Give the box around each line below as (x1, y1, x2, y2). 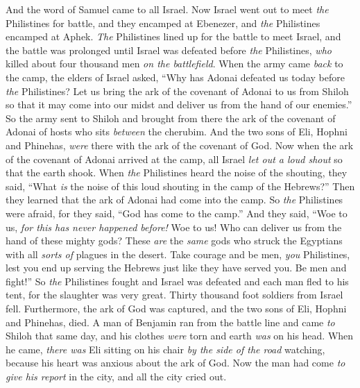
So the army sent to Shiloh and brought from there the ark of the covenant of (6, 110, 336, 125)
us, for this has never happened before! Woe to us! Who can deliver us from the (6, 219, 342, 234)
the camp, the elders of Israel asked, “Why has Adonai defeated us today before (6, 69, 345, 84)
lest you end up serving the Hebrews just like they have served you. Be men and (6, 260, 347, 275)
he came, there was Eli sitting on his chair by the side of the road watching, (6, 341, 325, 356)
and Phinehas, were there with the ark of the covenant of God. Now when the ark (6, 137, 354, 152)
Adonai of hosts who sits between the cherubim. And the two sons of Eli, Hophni (6, 124, 348, 139)
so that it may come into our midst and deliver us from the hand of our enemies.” (6, 97, 352, 112)
